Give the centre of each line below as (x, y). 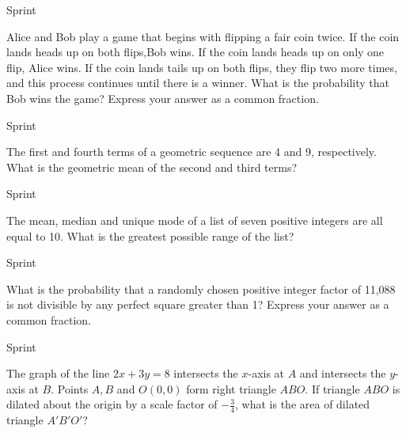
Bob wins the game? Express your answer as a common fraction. (163, 98)
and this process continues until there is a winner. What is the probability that (198, 83)
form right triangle (231, 388)
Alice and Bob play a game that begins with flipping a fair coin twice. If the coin (203, 36)
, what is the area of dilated (303, 404)
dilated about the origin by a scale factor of (112, 404)
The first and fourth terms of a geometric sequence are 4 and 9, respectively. (192, 152)
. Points (70, 388)
